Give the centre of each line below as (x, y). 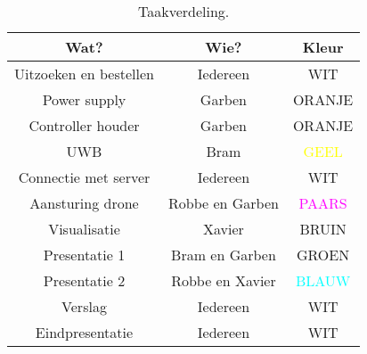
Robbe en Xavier (224, 280)
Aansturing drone (84, 203)
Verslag (84, 306)
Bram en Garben (224, 255)
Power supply (84, 99)
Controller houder (84, 125)
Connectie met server (84, 177)
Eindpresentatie (84, 332)
